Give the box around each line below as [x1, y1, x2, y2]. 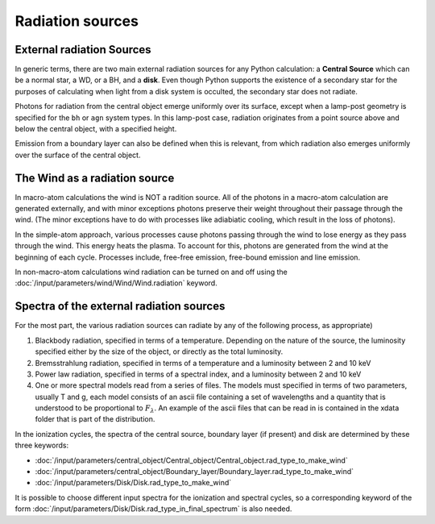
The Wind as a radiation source [14, 171, 175, 185]
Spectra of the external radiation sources [14, 299, 226, 314]
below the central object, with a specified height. [14, 124, 177, 134]
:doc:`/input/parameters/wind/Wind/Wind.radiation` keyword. [14, 278, 217, 288]
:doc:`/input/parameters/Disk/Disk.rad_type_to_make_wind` [35, 478, 232, 488]
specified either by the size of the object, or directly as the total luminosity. [35, 347, 284, 356]
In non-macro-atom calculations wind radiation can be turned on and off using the [14, 267, 288, 277]
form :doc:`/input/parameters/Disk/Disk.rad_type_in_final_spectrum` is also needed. [14, 504, 292, 514]
